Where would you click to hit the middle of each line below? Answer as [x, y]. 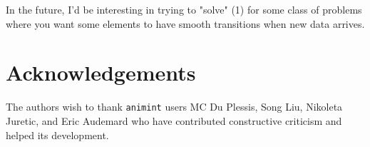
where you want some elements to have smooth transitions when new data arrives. [185, 23]
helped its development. [57, 135]
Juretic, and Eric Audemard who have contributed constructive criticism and [174, 120]
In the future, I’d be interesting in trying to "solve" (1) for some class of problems [184, 9]
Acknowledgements [101, 72]
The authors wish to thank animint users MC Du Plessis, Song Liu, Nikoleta [174, 107]
